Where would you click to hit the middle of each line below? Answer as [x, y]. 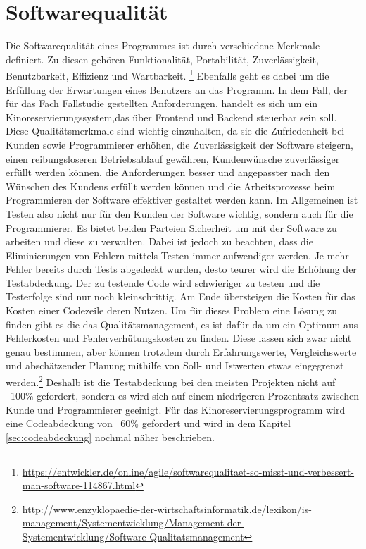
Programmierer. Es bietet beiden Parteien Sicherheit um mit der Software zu [171, 227]
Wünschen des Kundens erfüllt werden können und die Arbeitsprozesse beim [171, 186]
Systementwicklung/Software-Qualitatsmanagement [133, 537]
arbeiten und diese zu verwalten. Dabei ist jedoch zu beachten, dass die [159, 241]
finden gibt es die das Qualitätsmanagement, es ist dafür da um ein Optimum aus [182, 324]
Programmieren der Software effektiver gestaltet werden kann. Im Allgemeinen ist [182, 200]
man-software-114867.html [79, 485]
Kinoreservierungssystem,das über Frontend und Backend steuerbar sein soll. [171, 117]
